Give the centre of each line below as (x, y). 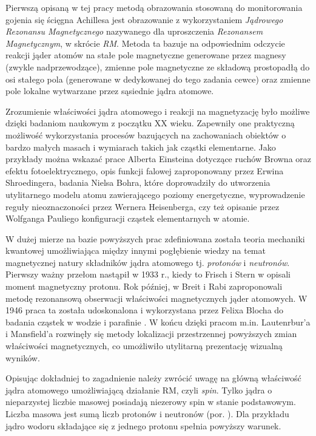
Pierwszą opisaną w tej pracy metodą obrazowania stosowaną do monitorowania (154, 7)
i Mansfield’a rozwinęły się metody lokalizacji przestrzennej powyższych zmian (151, 334)
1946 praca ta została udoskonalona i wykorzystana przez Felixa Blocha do (145, 310)
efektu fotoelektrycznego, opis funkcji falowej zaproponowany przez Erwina (145, 170)
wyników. (23, 357)
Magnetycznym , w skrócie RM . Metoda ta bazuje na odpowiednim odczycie (145, 43)
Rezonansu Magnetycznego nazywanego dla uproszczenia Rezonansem (134, 31)
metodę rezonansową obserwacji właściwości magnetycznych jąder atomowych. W (156, 298)
